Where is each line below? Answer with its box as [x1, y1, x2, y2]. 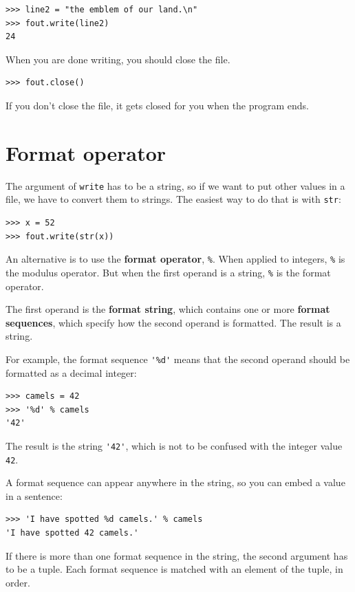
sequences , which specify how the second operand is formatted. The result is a [6, 315, 341, 329]
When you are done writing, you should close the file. [6, 52, 230, 66]
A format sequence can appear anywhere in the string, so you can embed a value [6, 475, 345, 490]
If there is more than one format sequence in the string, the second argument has [6, 548, 348, 562]
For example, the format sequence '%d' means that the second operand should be [6, 351, 350, 366]
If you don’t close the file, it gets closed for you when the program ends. [6, 98, 310, 112]
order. [6, 575, 30, 589]
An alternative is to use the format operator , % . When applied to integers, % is [6, 252, 345, 266]
